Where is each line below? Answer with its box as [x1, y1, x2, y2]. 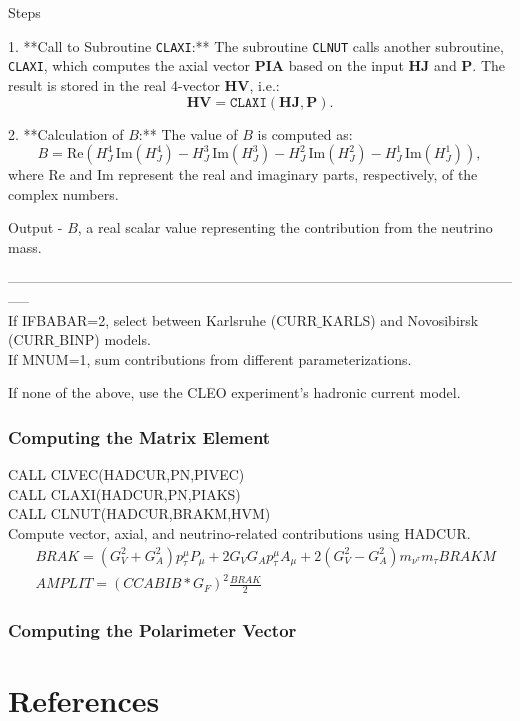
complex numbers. [8, 183, 119, 204]
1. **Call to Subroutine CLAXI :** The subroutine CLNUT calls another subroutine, [8, 35, 504, 56]
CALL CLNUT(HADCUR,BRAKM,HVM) [8, 503, 271, 524]
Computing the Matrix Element [8, 424, 271, 449]
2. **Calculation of [8, 123, 124, 144]
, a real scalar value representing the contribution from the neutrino [77, 217, 493, 238]
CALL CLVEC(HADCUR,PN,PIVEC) [8, 464, 245, 485]
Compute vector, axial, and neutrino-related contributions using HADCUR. [8, 523, 471, 544]
